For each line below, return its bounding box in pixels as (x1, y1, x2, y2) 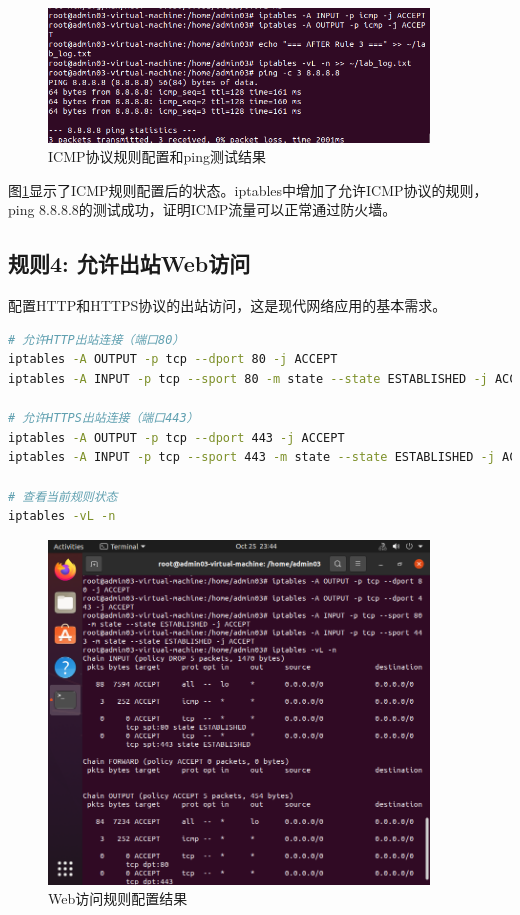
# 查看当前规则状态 (8, 489, 118, 504)
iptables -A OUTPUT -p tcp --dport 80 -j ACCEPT (8, 352, 338, 367)
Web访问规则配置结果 (48, 888, 188, 909)
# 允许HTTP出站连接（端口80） (8, 332, 185, 347)
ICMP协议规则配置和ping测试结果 (48, 146, 266, 167)
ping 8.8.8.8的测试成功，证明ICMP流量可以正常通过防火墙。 (8, 199, 397, 220)
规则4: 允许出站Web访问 (8, 248, 251, 279)
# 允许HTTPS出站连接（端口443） (8, 411, 199, 426)
